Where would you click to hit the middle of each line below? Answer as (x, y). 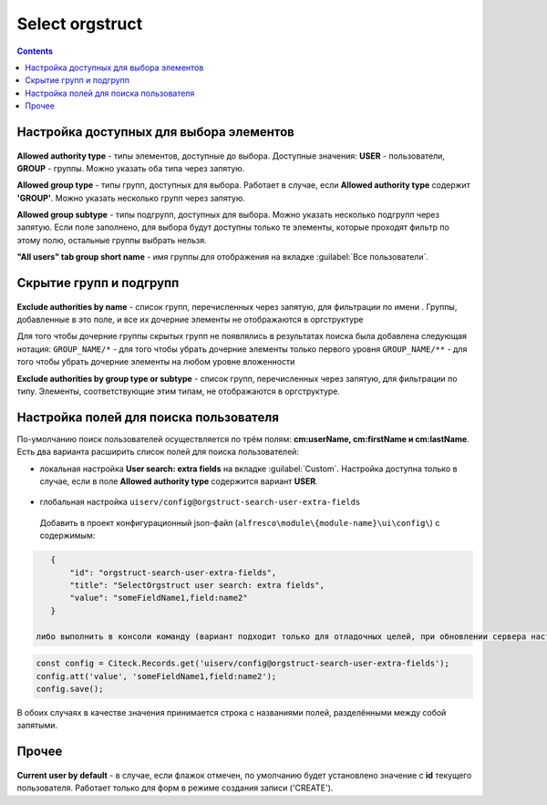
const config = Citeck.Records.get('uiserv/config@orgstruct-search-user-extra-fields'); (243, 664)
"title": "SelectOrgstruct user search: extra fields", (197, 585)
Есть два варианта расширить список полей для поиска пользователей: (158, 452)
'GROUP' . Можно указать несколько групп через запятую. (131, 198)
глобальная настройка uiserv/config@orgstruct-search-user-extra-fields (200, 502)
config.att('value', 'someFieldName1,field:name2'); (156, 676)
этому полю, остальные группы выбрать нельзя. (112, 240)
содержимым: (67, 536)
